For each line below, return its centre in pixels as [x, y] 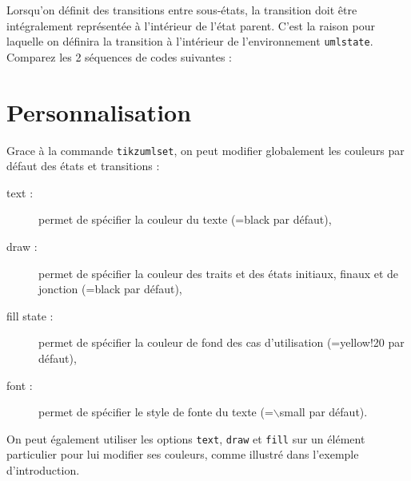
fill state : [30, 315]
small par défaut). [323, 412]
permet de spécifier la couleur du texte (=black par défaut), [185, 219]
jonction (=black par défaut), [110, 289]
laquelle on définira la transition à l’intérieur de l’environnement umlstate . [190, 41]
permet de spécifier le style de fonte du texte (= [156, 412]
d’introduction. [43, 470]
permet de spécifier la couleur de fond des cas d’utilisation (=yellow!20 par [221, 342]
